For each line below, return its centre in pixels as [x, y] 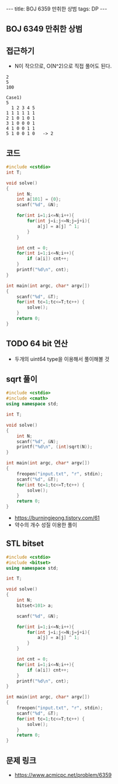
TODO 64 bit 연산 [37, 344]
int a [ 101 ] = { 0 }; [39, 200]
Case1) [14, 98]
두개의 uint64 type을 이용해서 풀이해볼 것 [62, 359]
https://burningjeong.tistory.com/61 [57, 518]
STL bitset [25, 544]
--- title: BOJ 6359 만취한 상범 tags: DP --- [57, 9]
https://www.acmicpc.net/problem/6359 [63, 775]
